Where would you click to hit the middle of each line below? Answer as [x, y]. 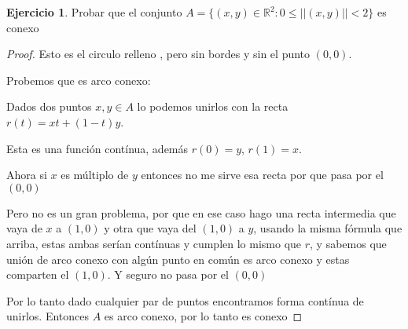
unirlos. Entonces [48, 316]
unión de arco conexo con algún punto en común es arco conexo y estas [178, 259]
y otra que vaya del [150, 228]
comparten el [38, 274]
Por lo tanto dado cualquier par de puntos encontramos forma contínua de [185, 300]
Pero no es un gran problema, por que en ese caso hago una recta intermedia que [201, 212]
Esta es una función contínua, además [97, 148]
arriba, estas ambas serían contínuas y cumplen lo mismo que [154, 243]
